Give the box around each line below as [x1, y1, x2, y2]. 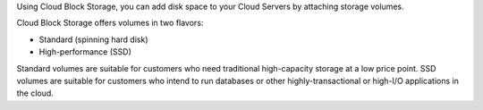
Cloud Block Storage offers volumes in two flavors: [16, 18, 204, 29]
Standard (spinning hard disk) [38, 34, 148, 45]
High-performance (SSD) [38, 47, 131, 57]
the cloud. [16, 88, 54, 98]
